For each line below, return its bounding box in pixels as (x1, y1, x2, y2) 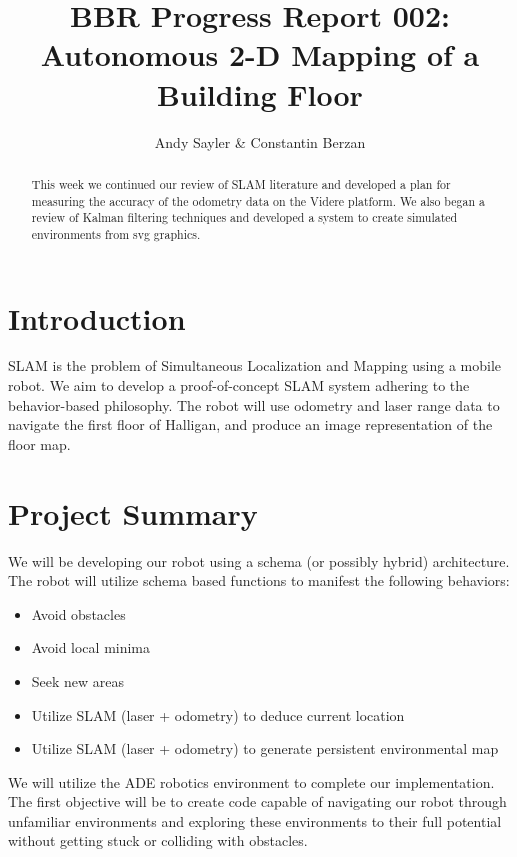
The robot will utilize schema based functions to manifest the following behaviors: (8, 570, 510, 591)
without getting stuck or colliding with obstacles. (8, 830, 308, 851)
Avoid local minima (31, 637, 151, 658)
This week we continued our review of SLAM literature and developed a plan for (31, 175, 451, 192)
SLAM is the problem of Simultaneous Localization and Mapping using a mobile (8, 355, 502, 376)
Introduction (8, 297, 186, 338)
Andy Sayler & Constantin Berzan (154, 131, 366, 152)
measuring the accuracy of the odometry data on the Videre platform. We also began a (31, 192, 485, 209)
